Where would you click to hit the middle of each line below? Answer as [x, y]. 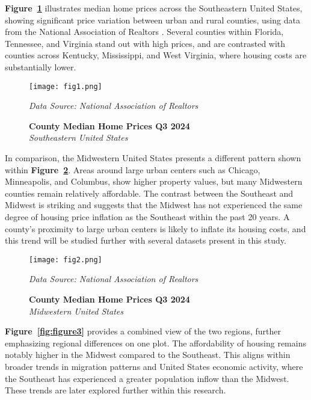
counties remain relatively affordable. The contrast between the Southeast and [149, 193]
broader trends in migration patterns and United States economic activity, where [154, 366]
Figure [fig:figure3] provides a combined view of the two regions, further [143, 331]
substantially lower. [41, 66]
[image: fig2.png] [66, 260]
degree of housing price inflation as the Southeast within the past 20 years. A [147, 216]
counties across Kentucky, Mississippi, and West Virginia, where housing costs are [156, 55]
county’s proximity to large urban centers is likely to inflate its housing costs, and [155, 228]
